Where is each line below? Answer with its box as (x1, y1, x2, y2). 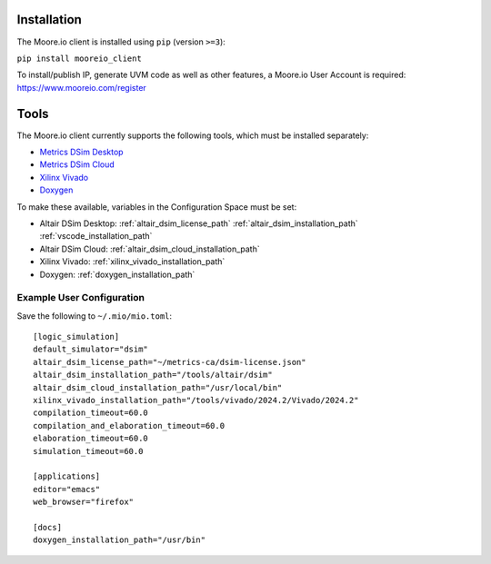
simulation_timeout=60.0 (33, 446, 144, 456)
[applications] (33, 471, 101, 481)
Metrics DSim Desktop (39, 146, 124, 157)
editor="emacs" (33, 484, 101, 494)
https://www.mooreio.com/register (16, 82, 147, 93)
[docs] (33, 522, 63, 532)
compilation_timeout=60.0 (33, 408, 149, 418)
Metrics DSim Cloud (39, 159, 115, 170)
